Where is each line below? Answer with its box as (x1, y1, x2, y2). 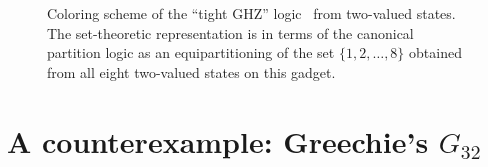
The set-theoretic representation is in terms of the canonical (47, 22, 414, 43)
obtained (409, 42, 462, 63)
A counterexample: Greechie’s (7, 120, 429, 161)
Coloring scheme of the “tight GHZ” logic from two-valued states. (47, 3, 456, 23)
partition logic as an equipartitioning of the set (47, 42, 335, 63)
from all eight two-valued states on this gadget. (47, 61, 336, 82)
